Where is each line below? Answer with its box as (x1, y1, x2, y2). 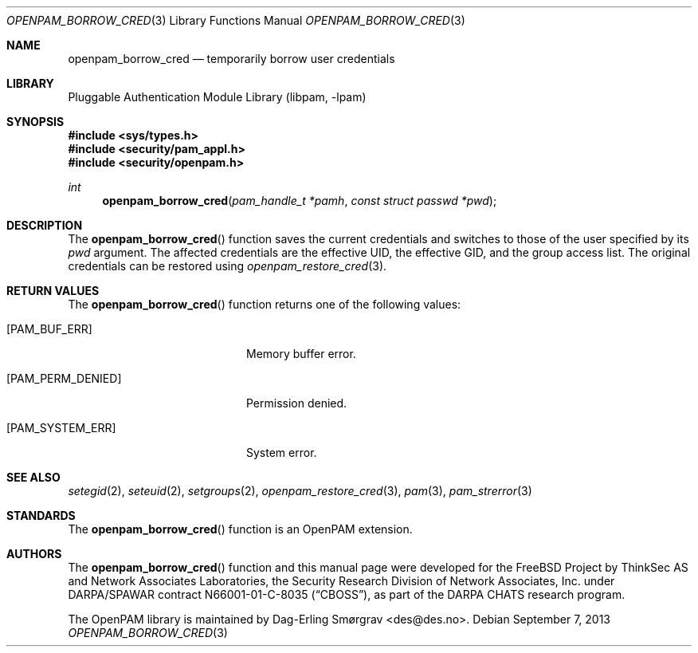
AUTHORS (6, 547, 62, 561)
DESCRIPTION (6, 218, 83, 232)
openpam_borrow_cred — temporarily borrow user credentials (68, 52, 395, 65)
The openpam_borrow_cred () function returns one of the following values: (68, 297, 461, 311)
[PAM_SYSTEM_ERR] (6, 421, 116, 435)
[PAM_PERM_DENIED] (6, 372, 122, 385)
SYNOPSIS (6, 115, 65, 128)
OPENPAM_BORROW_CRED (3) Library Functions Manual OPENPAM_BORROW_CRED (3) (6, 14, 465, 27)
